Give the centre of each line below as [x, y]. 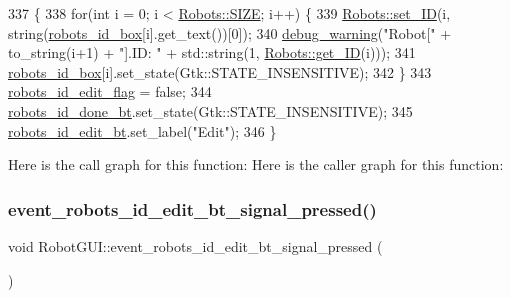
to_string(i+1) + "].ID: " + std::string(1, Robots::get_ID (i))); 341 [212, 52]
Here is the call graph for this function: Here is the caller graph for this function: [256, 164]
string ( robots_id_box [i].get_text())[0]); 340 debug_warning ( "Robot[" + [230, 32]
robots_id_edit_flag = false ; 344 [110, 91]
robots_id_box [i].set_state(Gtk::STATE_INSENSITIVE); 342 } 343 [220, 71]
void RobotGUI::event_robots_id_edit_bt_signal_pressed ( [195, 245]
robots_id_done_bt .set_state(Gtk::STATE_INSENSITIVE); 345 [210, 110]
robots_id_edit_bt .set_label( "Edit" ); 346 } [142, 130]
